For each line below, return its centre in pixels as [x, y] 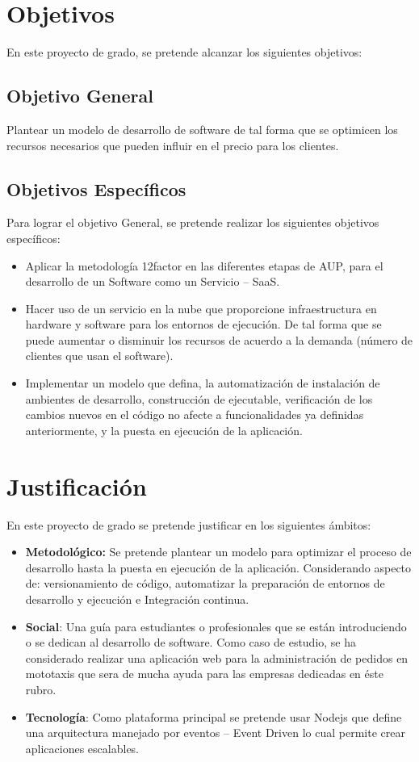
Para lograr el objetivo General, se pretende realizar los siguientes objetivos [193, 222]
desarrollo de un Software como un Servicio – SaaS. [153, 281]
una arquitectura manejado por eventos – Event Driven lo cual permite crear [215, 733]
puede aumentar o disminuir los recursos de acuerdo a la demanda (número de [219, 339]
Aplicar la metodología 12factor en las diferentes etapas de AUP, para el [204, 265]
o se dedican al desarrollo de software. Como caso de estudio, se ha [191, 642]
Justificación [77, 486]
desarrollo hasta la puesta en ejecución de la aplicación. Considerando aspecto [218, 567]
